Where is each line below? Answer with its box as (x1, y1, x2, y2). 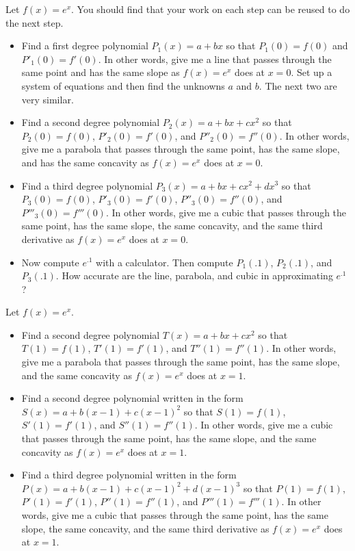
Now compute (21, 255, 79, 269)
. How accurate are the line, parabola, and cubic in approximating (55, 268, 333, 283)
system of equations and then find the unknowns (21, 78, 225, 92)
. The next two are (259, 78, 337, 92)
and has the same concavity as (21, 155, 149, 169)
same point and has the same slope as (21, 65, 180, 79)
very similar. (21, 92, 74, 106)
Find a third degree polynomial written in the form (21, 467, 237, 482)
